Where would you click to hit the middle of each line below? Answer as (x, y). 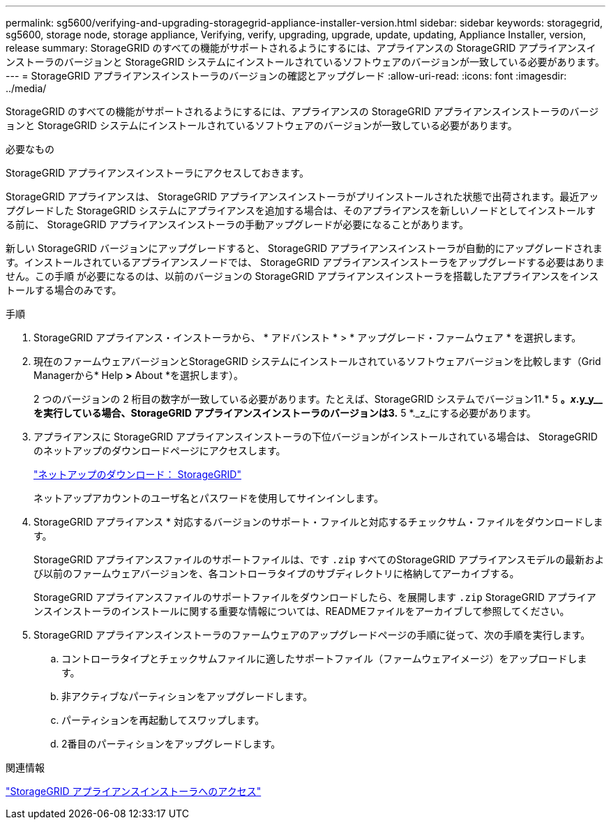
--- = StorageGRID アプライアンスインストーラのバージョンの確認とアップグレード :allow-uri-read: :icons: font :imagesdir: (286, 76)
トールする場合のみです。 (64, 290)
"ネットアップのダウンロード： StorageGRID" (137, 474)
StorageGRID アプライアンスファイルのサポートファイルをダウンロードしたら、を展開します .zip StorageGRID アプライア (315, 597)
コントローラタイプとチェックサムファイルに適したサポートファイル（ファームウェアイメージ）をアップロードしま (324, 659)
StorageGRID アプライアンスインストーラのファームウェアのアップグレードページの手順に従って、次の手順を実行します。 (312, 635)
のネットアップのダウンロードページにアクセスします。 (160, 451)
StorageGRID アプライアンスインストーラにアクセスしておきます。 (157, 173)
